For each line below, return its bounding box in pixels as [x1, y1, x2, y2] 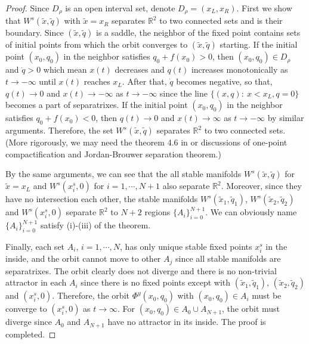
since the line [159, 86, 208, 99]
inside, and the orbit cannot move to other [5, 252, 161, 265]
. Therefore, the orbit [52, 289, 129, 302]
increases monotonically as [191, 63, 288, 76]
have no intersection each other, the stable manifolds [5, 193, 198, 205]
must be [252, 289, 282, 302]
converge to [5, 302, 47, 315]
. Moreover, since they [221, 179, 302, 192]
